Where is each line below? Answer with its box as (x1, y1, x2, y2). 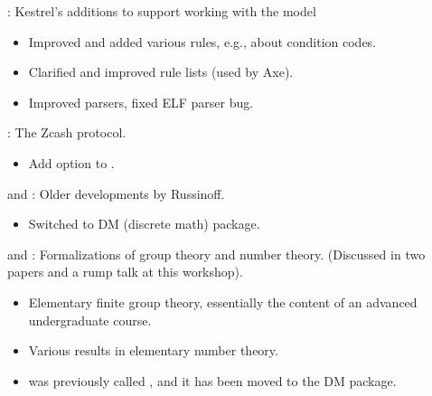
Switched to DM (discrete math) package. (28, 214, 260, 233)
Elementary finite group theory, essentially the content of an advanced (28, 292, 418, 311)
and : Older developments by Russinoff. (7, 184, 225, 203)
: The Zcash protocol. (7, 123, 127, 142)
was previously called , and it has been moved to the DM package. (28, 371, 397, 390)
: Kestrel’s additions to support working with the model (7, 2, 316, 20)
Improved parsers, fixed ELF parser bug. (28, 92, 254, 111)
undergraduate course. (28, 310, 152, 329)
